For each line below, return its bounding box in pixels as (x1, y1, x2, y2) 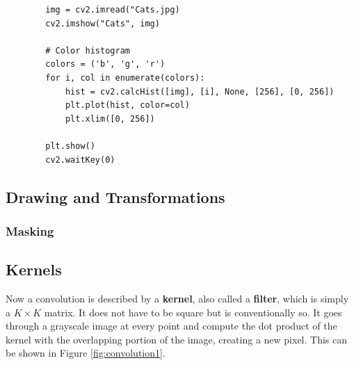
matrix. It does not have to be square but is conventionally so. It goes (44, 305, 342, 319)
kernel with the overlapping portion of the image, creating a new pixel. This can (6, 332, 348, 346)
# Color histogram (45, 45, 130, 56)
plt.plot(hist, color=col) (65, 100, 190, 111)
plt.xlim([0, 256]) (65, 113, 155, 124)
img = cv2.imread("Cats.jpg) (45, 5, 180, 15)
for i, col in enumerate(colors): (45, 72, 205, 83)
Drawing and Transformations (6, 186, 225, 207)
